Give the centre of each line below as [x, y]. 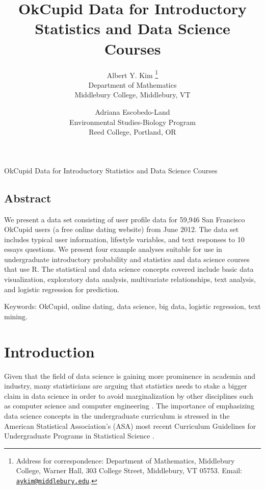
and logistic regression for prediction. [62, 289]
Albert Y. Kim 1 [132, 74]
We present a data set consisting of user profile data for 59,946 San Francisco [125, 219]
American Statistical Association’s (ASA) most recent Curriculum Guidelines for [130, 426]
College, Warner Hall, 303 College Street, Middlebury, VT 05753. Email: [129, 470]
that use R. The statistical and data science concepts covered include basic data [129, 269]
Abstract [28, 198]
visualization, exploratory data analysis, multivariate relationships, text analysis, [130, 279]
